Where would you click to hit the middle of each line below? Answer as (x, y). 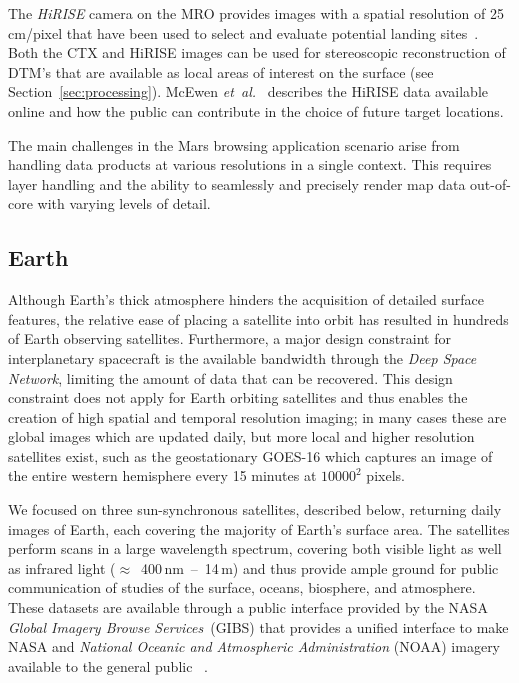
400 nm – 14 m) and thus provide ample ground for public (320, 567)
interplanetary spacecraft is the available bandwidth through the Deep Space (242, 357)
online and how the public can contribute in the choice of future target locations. (256, 110)
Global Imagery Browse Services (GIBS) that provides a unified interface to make (258, 626)
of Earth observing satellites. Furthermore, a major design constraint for (229, 338)
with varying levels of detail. (124, 203)
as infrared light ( (62, 567)
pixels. (385, 475)
